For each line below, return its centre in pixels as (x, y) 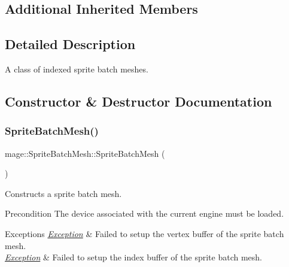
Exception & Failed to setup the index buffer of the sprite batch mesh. (133, 257)
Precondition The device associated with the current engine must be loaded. (144, 213)
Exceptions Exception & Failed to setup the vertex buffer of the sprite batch (144, 233)
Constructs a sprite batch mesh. (63, 193)
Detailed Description (70, 44)
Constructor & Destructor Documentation (139, 101)
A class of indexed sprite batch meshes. (77, 69)
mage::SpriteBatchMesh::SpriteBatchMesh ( (85, 153)
